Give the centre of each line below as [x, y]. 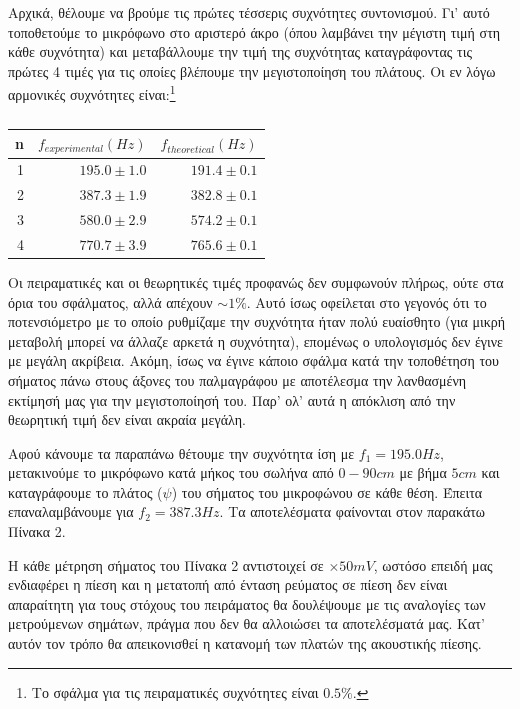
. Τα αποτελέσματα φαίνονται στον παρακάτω [352, 511]
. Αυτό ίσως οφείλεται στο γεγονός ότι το [366, 301]
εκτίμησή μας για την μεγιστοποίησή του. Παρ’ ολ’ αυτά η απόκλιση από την [232, 399]
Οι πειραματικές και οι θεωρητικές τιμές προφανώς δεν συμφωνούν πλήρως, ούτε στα [256, 281]
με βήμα [423, 472]
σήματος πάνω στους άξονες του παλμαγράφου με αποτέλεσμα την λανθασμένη [237, 379]
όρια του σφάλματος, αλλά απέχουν [110, 301]
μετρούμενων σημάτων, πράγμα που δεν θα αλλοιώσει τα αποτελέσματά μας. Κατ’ [246, 623]
